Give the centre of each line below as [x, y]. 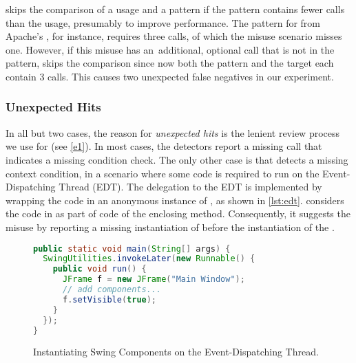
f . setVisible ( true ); [109, 299]
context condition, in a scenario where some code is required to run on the [163, 173]
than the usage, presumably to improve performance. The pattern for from [163, 22]
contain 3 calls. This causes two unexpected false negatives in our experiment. [170, 76]
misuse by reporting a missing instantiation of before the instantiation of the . [170, 227]
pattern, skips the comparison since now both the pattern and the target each [170, 63]
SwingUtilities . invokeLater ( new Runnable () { [149, 259]
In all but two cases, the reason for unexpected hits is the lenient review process [173, 132]
